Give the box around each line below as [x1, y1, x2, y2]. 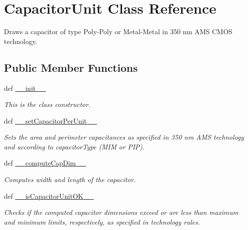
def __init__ [4, 83, 46, 93]
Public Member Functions [4, 60, 138, 75]
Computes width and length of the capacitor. [4, 174, 136, 185]
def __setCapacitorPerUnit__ [4, 115, 97, 125]
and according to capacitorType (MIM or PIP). [4, 141, 145, 151]
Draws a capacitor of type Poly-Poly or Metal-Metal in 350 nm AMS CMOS [4, 26, 232, 37]
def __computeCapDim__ [4, 158, 86, 168]
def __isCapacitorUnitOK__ [4, 190, 94, 201]
